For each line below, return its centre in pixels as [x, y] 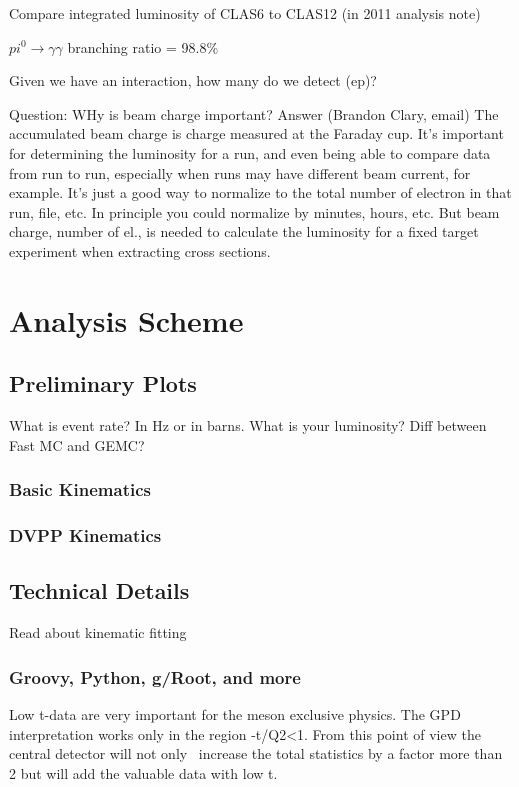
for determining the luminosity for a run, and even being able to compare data [250, 152]
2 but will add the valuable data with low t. [143, 772]
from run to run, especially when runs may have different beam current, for [240, 172]
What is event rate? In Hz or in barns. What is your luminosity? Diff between [248, 425]
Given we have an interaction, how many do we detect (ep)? [193, 80]
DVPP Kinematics [85, 535]
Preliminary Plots [103, 383]
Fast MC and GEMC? [77, 444]
